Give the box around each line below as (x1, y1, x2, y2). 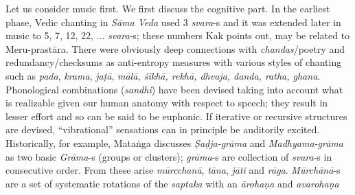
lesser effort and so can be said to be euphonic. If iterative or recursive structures (5, 108, 347, 123)
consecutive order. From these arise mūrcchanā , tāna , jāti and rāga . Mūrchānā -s (5, 163, 341, 177)
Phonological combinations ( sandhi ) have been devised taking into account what (5, 82, 343, 96)
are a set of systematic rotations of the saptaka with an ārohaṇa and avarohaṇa (5, 176, 339, 190)
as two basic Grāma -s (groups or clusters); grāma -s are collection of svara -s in (5, 149, 332, 163)
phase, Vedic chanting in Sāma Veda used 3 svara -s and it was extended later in (5, 14, 341, 29)
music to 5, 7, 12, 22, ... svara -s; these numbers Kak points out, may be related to (5, 28, 350, 43)
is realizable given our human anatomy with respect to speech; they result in (5, 95, 328, 110)
